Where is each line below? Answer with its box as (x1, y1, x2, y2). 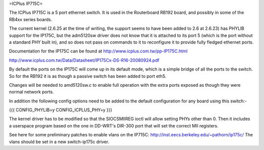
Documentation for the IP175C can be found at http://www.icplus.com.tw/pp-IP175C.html (9, 48, 188, 54)
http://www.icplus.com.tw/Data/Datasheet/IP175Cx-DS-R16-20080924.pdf (9, 57, 160, 63)
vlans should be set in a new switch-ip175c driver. (9, 139, 110, 145)
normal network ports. (9, 89, 54, 95)
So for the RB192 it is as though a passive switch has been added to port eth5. (9, 73, 166, 79)
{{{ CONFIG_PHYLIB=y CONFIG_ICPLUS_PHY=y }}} (9, 107, 112, 113)
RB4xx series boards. (9, 16, 52, 22)
